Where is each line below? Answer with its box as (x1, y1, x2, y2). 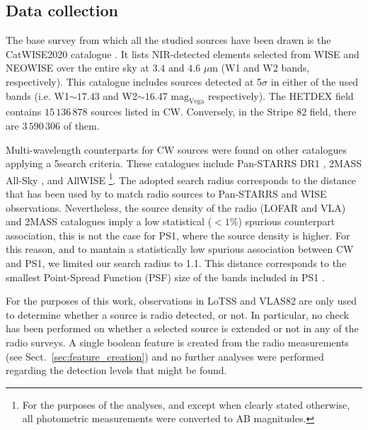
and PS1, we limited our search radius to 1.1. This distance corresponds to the (6, 255, 347, 270)
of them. (63, 118, 100, 132)
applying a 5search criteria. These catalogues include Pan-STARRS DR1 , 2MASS (6, 156, 362, 171)
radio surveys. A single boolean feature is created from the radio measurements (6, 334, 349, 349)
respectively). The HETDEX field (208, 88, 354, 103)
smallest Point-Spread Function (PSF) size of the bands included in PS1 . (6, 269, 325, 284)
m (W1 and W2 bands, (209, 60, 310, 75)
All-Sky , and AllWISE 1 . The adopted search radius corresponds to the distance (6, 170, 357, 187)
